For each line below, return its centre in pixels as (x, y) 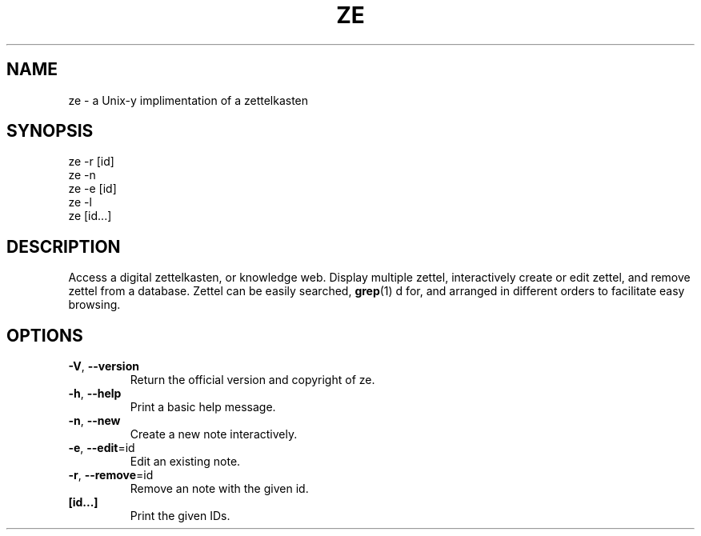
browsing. (94, 305)
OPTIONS (45, 335)
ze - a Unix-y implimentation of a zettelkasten (188, 100)
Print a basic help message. (203, 407)
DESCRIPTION (64, 246)
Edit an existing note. (185, 462)
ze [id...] (90, 216)
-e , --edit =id (102, 448)
